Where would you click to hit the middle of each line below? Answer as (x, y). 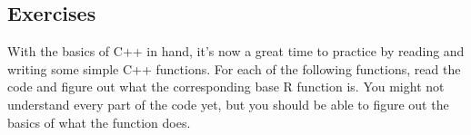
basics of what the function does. (99, 122)
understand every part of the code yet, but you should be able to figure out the (228, 104)
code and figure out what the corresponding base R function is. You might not (226, 87)
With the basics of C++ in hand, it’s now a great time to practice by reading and (236, 51)
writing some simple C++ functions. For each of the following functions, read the (234, 68)
